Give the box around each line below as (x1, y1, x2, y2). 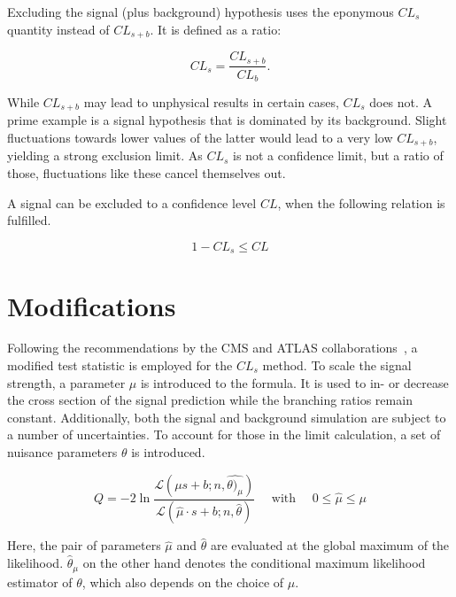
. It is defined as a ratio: (150, 19, 282, 38)
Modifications (7, 287, 176, 323)
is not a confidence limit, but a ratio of (233, 146, 444, 165)
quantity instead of (7, 19, 110, 38)
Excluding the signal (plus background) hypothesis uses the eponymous (7, 3, 394, 20)
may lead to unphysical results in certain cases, (83, 92, 339, 111)
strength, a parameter (7, 373, 126, 392)
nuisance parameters (7, 443, 118, 461)
